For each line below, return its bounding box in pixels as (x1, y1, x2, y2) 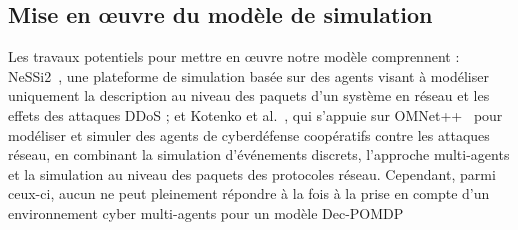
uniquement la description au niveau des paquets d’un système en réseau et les (8, 85, 490, 106)
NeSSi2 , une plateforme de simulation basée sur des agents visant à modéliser (8, 65, 489, 86)
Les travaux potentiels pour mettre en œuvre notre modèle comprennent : (8, 46, 460, 67)
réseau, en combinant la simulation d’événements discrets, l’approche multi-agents (8, 144, 510, 165)
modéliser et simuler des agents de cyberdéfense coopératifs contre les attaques (8, 124, 490, 145)
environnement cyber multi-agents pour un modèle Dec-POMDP (8, 202, 404, 223)
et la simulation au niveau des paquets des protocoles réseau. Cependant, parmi (8, 163, 496, 184)
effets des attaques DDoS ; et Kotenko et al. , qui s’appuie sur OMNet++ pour (8, 104, 503, 125)
